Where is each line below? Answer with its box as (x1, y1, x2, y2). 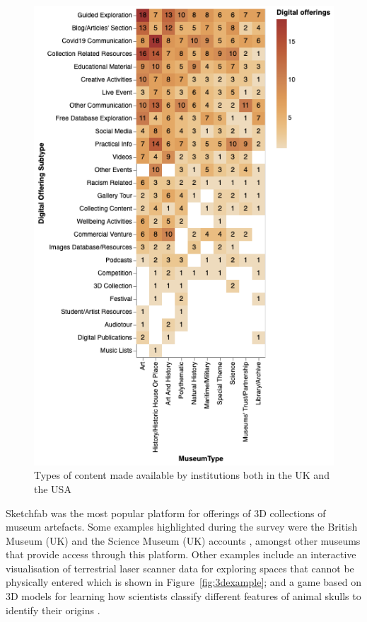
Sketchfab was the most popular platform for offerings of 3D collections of (6, 505, 326, 520)
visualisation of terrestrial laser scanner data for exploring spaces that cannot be (6, 560, 354, 575)
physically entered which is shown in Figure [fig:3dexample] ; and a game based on (6, 575, 362, 589)
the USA (34, 481, 71, 496)
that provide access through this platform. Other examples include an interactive (6, 547, 356, 562)
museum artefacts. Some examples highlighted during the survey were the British (6, 519, 358, 534)
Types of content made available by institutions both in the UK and (34, 468, 330, 482)
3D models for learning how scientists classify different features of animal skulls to (6, 589, 361, 604)
